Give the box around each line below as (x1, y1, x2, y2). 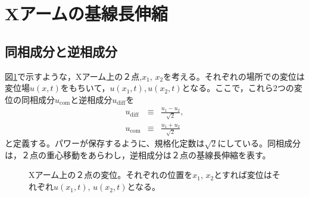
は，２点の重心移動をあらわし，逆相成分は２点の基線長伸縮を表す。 (5, 148, 271, 161)
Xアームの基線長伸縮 (5, 1, 168, 26)
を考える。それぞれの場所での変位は (163, 70, 305, 82)
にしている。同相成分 (217, 137, 301, 149)
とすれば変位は (214, 168, 272, 181)
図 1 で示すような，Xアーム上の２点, (5, 70, 142, 82)
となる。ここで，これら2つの (182, 82, 294, 94)
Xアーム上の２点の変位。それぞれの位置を (29, 168, 193, 181)
